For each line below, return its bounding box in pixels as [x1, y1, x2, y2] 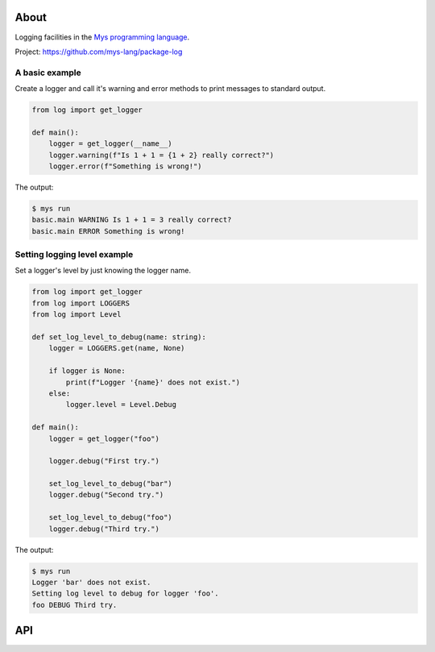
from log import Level [31, 310, 122, 319]
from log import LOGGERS [31, 298, 130, 308]
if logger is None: [48, 367, 126, 376]
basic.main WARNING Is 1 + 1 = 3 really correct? [31, 215, 232, 225]
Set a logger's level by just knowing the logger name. [14, 266, 192, 276]
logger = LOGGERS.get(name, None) [48, 343, 185, 353]
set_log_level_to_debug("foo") [48, 513, 172, 522]
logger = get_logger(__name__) [48, 139, 172, 148]
